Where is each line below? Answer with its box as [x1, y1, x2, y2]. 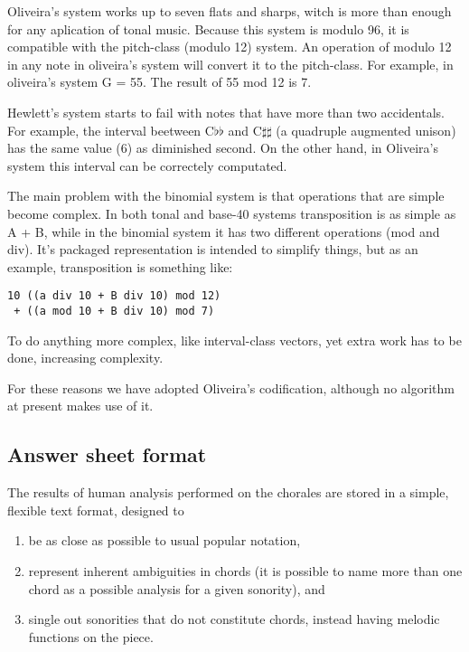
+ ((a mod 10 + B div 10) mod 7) [14, 304, 215, 317]
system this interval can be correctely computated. [7, 156, 287, 175]
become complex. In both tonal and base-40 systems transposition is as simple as [7, 203, 456, 222]
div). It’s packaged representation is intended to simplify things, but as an [7, 240, 418, 259]
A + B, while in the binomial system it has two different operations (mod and [7, 222, 440, 241]
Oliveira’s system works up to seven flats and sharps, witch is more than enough [7, 2, 452, 20]
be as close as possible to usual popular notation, [28, 531, 301, 550]
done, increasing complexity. [7, 348, 164, 367]
